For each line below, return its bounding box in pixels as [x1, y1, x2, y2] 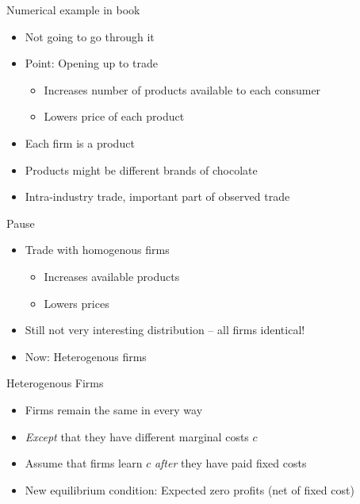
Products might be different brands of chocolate [25, 161, 258, 178]
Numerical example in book [6, 2, 140, 17]
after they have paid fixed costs [154, 455, 307, 471]
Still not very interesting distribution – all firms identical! [25, 321, 305, 338]
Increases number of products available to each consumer [44, 81, 321, 98]
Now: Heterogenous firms [25, 348, 147, 364]
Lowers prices [44, 294, 109, 311]
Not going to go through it [25, 28, 155, 44]
